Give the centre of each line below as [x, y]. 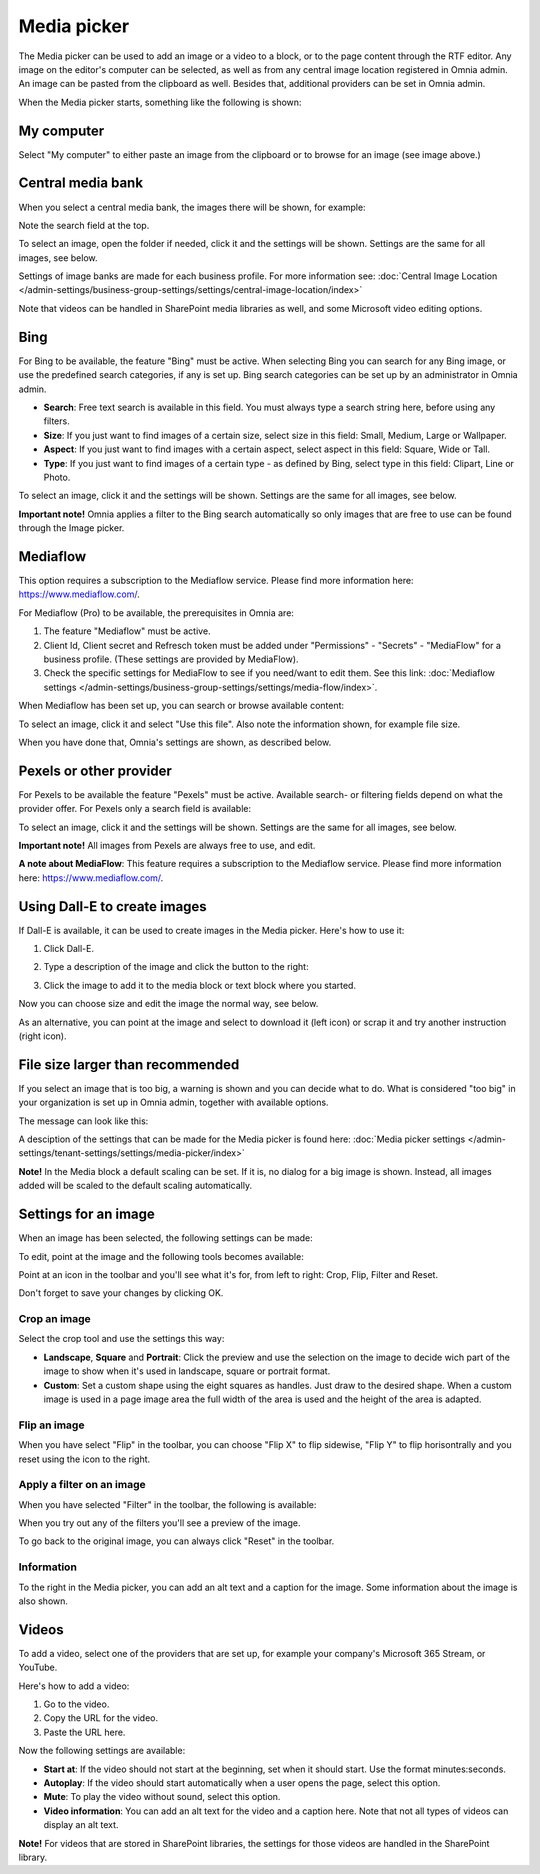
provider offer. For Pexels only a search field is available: [135, 809]
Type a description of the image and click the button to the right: [176, 967]
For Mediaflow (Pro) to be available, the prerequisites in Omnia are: [156, 612]
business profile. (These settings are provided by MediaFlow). [171, 659]
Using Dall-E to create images [112, 906]
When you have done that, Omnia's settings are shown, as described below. [175, 742]
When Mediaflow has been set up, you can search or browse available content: [181, 706]
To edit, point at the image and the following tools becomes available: [161, 1256]
